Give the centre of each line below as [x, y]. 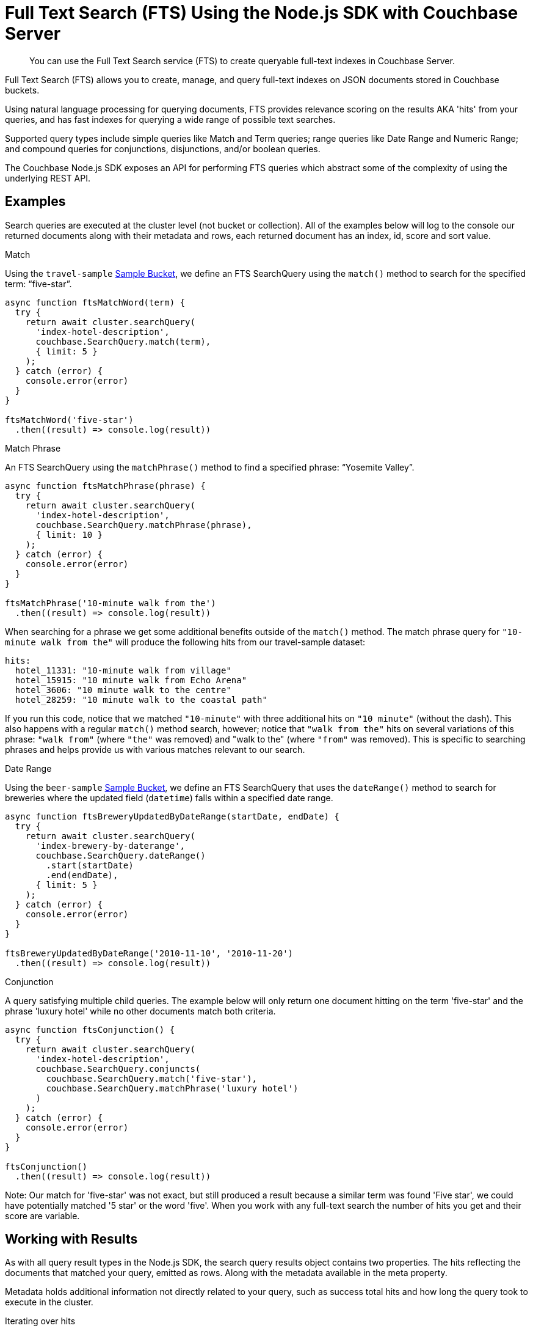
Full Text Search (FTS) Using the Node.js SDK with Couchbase [262, 13]
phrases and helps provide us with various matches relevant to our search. [155, 749]
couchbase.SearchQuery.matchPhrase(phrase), [144, 525]
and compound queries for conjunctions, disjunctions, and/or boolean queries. [163, 148]
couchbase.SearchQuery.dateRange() [121, 855]
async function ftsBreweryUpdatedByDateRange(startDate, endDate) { [172, 816]
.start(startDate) [90, 865]
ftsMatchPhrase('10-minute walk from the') [111, 603]
